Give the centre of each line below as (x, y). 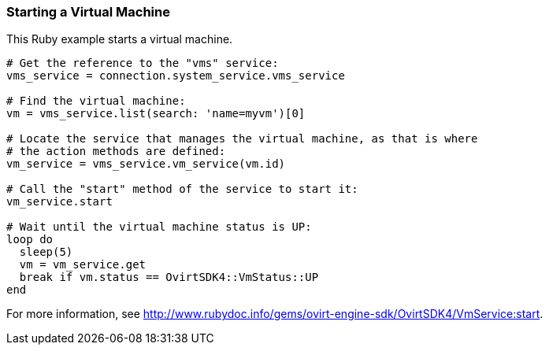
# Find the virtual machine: (96, 101)
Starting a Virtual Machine (88, 12)
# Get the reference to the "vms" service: (143, 63)
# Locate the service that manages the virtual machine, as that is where (242, 139)
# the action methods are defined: (116, 151)
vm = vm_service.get (83, 265)
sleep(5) (46, 252)
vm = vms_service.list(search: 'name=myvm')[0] (156, 114)
